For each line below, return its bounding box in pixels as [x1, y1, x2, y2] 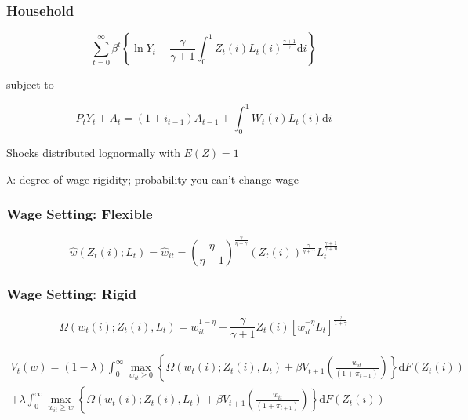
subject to [6, 76, 54, 93]
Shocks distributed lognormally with [6, 144, 180, 161]
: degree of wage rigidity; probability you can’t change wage [13, 170, 299, 187]
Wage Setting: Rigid [6, 283, 136, 303]
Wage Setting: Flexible [6, 204, 153, 224]
